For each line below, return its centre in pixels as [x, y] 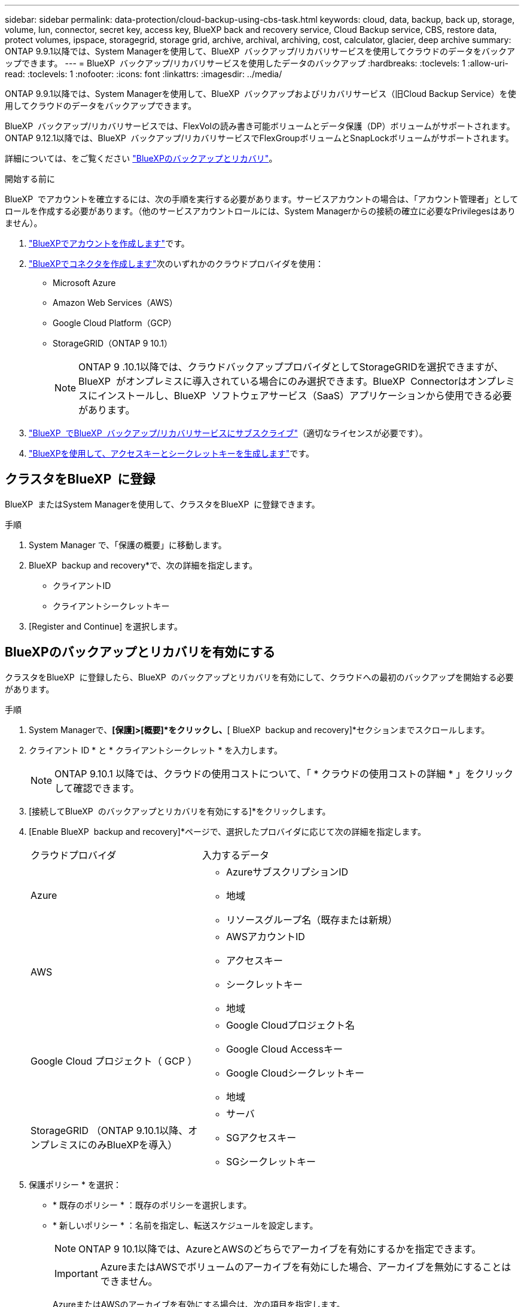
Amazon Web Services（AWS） [115, 303]
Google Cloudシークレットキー [295, 1073]
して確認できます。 [97, 788]
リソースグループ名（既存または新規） [312, 920]
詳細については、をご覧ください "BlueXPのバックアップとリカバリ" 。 [141, 158]
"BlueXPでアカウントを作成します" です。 [109, 243]
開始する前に [30, 179]
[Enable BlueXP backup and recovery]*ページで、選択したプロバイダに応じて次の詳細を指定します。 [228, 831]
